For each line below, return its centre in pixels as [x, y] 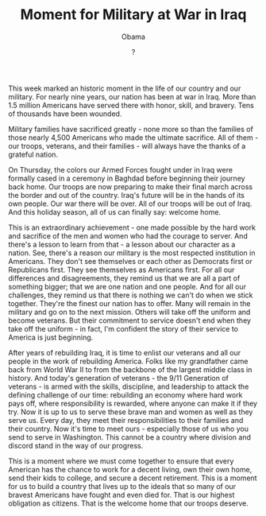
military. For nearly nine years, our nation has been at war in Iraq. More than [132, 96]
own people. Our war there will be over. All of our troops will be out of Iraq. [130, 204]
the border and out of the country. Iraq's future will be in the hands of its [126, 195]
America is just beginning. [51, 337]
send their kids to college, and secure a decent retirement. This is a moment [133, 478]
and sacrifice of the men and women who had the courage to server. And [128, 235]
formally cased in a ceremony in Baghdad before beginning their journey [127, 178]
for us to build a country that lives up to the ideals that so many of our [122, 486]
